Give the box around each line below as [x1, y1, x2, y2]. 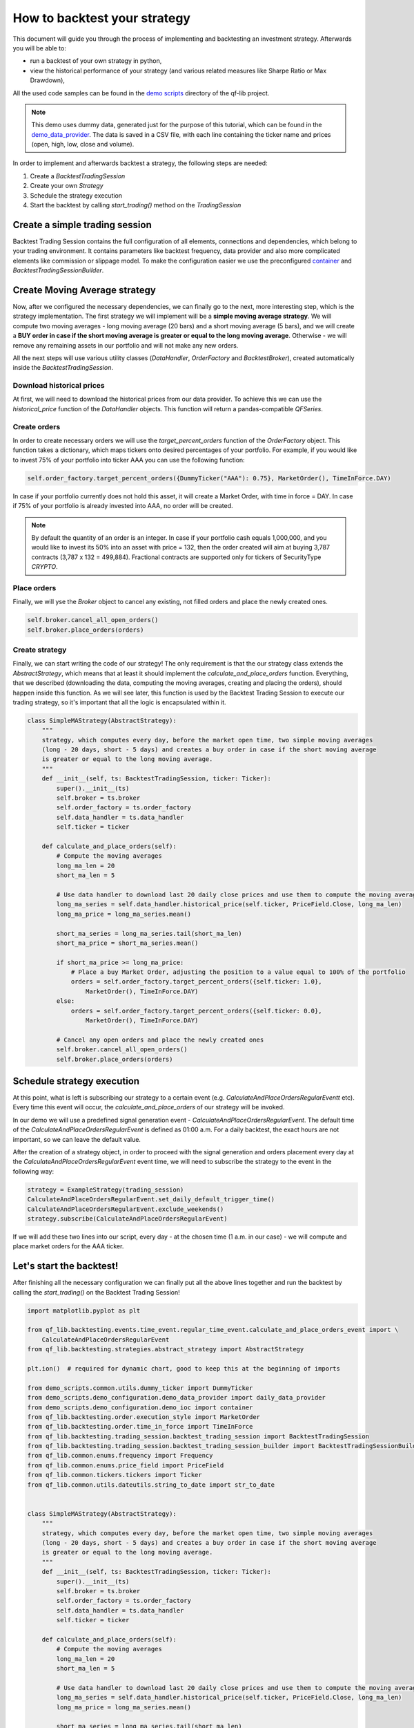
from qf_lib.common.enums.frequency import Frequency [27, 1452, 213, 1460]
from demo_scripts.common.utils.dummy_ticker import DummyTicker [27, 1384, 253, 1392]
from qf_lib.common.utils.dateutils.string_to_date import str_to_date [27, 1481, 275, 1489]
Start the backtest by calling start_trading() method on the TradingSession [30, 201, 241, 209]
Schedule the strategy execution [30, 191, 123, 200]
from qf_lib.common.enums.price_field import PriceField [27, 1461, 224, 1469]
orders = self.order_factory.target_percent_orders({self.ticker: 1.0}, [70, 978, 322, 986]
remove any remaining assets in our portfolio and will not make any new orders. [12, 341, 239, 349]
